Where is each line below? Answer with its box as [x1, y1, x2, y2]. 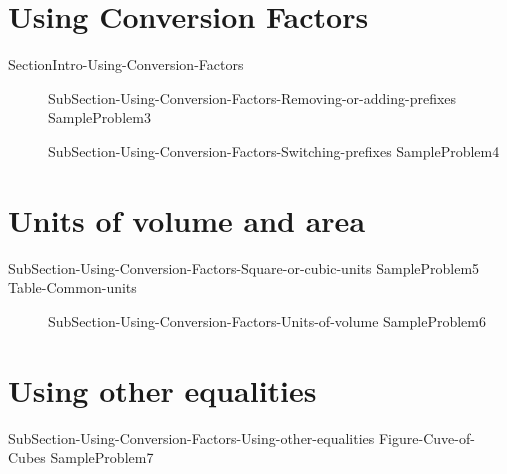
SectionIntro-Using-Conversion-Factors [8, 54, 244, 75]
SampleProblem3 [48, 107, 151, 128]
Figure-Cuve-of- [378, 427, 475, 448]
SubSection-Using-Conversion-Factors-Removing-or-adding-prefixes [48, 87, 457, 108]
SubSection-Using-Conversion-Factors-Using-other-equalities [8, 427, 375, 448]
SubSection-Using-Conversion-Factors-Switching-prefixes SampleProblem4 [48, 140, 500, 161]
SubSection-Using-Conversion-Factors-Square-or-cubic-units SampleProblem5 [8, 257, 480, 278]
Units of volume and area [8, 199, 366, 240]
